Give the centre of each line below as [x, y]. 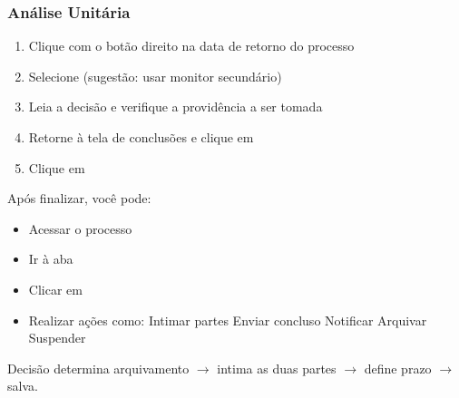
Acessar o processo [80, 228]
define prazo [398, 368]
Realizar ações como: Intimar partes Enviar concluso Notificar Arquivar [228, 320]
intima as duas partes [277, 368]
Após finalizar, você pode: [79, 198]
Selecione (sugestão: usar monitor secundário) [155, 76]
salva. [23, 386]
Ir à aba [51, 259]
